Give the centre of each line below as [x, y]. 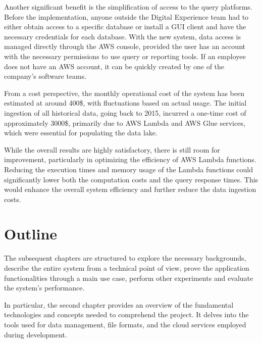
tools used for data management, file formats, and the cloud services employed [125, 324]
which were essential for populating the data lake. [81, 133]
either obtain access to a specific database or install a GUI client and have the [125, 27]
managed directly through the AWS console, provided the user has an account [125, 46]
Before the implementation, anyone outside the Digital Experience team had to [126, 16]
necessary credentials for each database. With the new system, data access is [122, 36]
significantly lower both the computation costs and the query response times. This [131, 179]
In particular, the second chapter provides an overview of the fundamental [119, 304]
